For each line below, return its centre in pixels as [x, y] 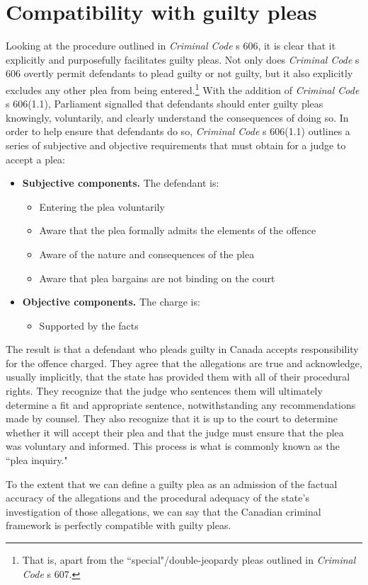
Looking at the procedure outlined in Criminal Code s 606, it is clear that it [171, 46]
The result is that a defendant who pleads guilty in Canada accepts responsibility [182, 349]
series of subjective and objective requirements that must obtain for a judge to [176, 145]
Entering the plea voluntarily [102, 206]
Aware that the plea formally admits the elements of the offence [178, 230]
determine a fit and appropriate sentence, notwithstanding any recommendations [181, 404]
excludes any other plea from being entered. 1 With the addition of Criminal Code [183, 88]
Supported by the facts [89, 325]
